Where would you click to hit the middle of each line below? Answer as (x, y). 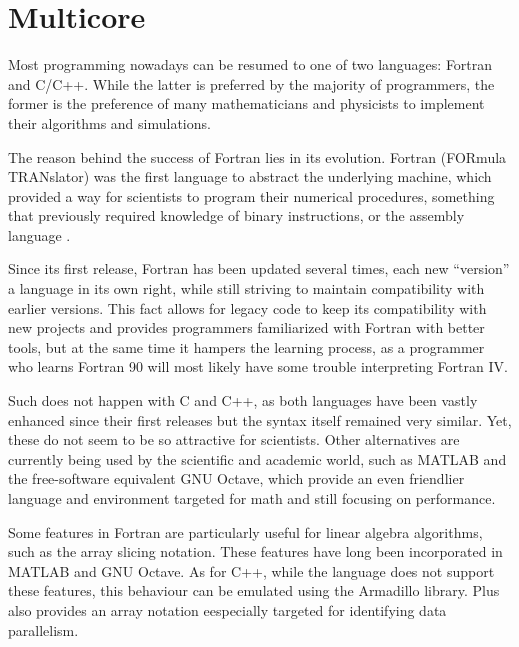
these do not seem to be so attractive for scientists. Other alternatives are (234, 439)
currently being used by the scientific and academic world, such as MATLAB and (257, 458)
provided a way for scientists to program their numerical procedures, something (251, 195)
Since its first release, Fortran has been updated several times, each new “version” (259, 268)
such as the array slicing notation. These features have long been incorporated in (255, 551)
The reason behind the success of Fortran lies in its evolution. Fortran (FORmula (257, 156)
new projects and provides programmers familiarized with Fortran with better (246, 327)
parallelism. (43, 629)
